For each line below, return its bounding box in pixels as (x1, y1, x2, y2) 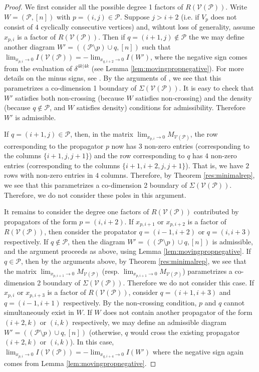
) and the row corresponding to (89, 150, 185, 161)
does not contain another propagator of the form (103, 307, 252, 317)
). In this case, (70, 336, 114, 347)
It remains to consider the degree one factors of (4, 206, 149, 217)
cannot (223, 297, 245, 307)
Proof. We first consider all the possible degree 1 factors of (4, 2, 183, 12)
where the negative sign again (152, 346, 244, 356)
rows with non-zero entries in (4, 170, 93, 180)
